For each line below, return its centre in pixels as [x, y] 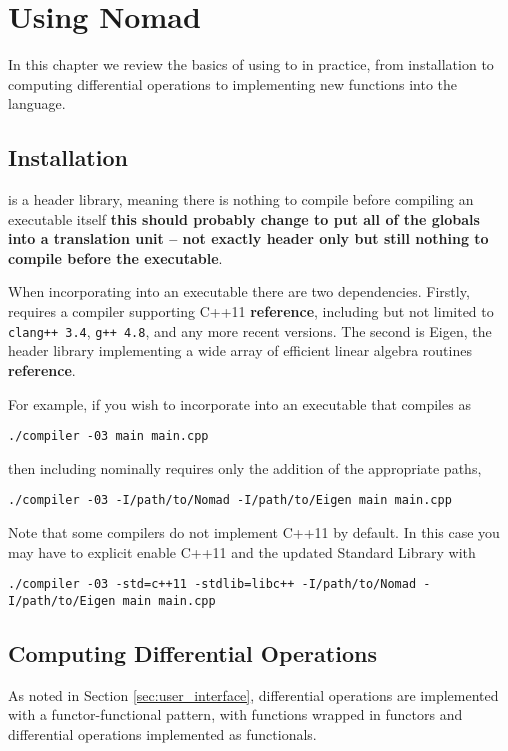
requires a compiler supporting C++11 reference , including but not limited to [251, 311]
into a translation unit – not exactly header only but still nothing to [248, 238]
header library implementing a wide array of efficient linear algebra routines [240, 350]
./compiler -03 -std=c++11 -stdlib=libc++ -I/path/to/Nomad [212, 584]
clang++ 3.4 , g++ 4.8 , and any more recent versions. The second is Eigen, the [250, 330]
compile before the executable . [115, 257]
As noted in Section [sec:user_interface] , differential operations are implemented [253, 694]
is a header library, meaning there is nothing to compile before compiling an [241, 199]
